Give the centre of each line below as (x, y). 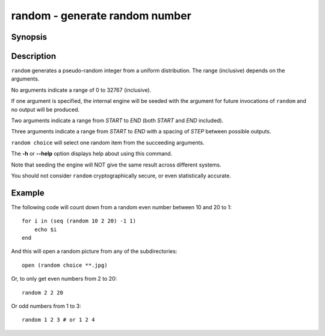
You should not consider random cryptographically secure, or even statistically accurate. (121, 176)
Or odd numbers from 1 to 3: (46, 306)
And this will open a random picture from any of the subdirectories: (94, 251)
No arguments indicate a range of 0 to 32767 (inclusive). (81, 90)
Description (34, 56)
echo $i (45, 229)
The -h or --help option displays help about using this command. (92, 154)
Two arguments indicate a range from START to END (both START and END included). (117, 121)
